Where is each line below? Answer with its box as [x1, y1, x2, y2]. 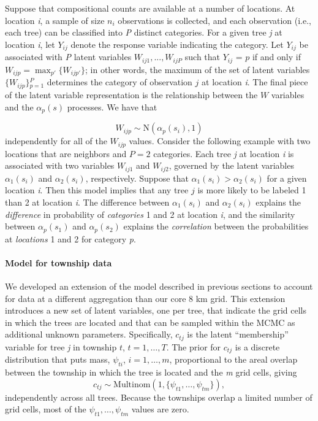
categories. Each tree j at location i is [153, 147, 294, 160]
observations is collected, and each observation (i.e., [118, 14, 312, 26]
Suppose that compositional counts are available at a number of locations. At [5, 2, 295, 14]
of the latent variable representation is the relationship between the [5, 88, 258, 101]
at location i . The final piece [202, 75, 308, 88]
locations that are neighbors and [5, 147, 127, 160]
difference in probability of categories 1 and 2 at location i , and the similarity [5, 207, 295, 220]
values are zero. [131, 403, 189, 415]
